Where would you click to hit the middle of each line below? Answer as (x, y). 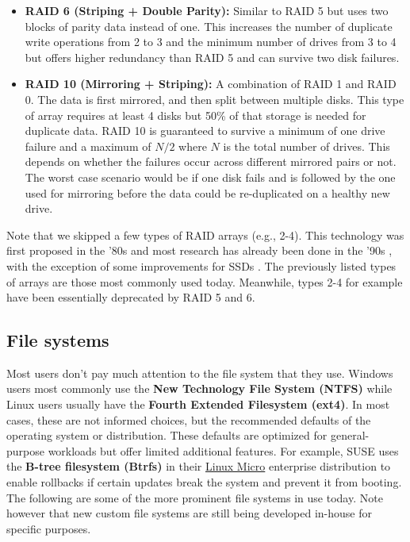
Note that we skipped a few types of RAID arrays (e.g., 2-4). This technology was (205, 234)
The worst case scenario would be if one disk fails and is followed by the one (210, 177)
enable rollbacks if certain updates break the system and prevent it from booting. (204, 482)
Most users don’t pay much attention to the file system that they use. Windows (200, 373)
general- (350, 435)
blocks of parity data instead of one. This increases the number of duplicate (209, 26)
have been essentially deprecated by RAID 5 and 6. (131, 297)
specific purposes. (49, 528)
